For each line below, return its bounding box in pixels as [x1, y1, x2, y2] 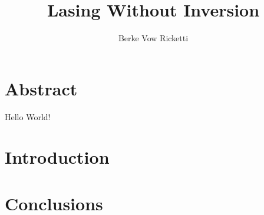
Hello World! [5, 110, 51, 123]
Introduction [5, 145, 110, 169]
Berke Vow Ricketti [118, 32, 189, 44]
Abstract [5, 76, 78, 100]
